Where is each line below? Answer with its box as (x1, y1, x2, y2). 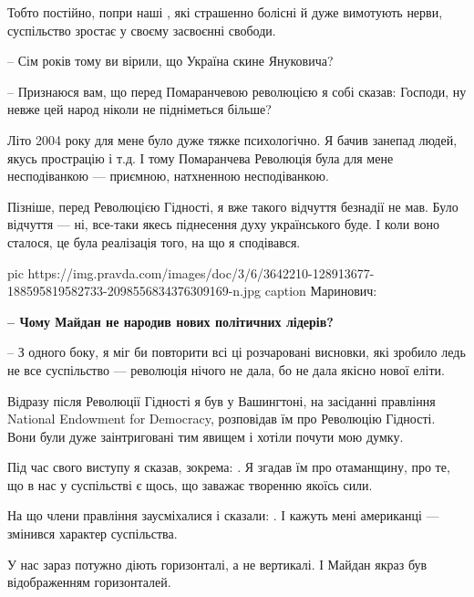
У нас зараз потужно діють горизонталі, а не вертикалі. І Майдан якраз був (7, 554, 428, 573)
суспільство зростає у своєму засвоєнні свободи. (7, 20, 276, 39)
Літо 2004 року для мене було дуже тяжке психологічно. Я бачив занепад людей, (7, 130, 458, 149)
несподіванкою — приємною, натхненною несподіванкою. (7, 166, 329, 185)
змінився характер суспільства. (7, 524, 178, 543)
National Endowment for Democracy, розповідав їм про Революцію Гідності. (7, 409, 436, 428)
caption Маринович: (264, 281, 377, 300)
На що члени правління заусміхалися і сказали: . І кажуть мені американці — (7, 506, 439, 525)
